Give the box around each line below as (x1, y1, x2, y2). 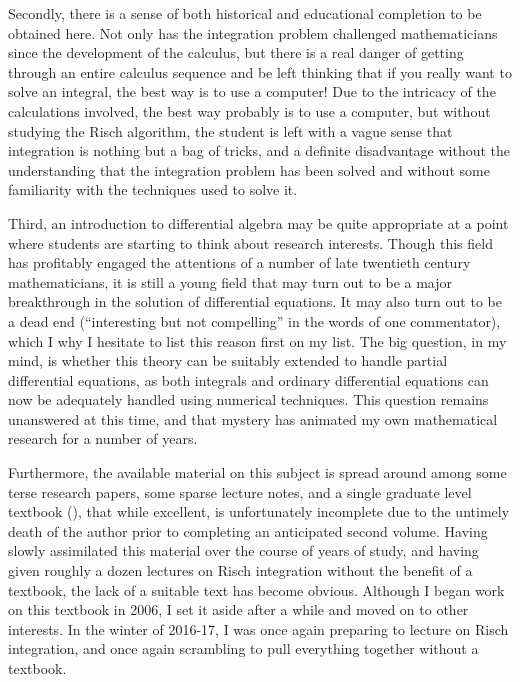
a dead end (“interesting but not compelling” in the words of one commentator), (8, 310, 501, 331)
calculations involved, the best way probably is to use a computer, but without (8, 100, 491, 121)
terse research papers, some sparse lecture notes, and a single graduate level (8, 481, 472, 502)
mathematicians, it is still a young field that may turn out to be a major (8, 271, 453, 292)
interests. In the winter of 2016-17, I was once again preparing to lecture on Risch (8, 618, 509, 639)
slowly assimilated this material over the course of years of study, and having (8, 540, 479, 561)
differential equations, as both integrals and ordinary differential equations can (8, 369, 489, 390)
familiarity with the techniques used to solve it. (8, 179, 298, 200)
